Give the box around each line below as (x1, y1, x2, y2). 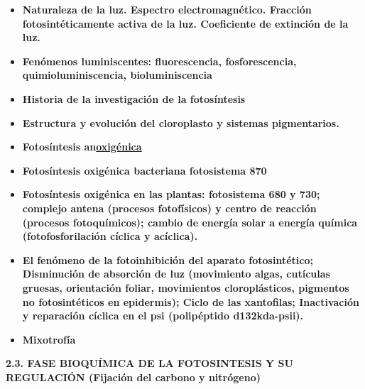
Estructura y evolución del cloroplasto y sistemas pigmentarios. (22, 115, 339, 130)
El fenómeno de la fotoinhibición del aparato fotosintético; (22, 252, 313, 267)
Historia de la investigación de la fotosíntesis (22, 91, 246, 106)
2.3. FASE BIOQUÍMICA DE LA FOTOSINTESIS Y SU (6, 356, 293, 371)
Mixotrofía (22, 332, 76, 346)
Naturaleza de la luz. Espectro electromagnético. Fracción (22, 2, 312, 16)
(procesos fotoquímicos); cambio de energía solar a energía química (22, 214, 358, 229)
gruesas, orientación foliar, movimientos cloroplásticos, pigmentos (22, 280, 349, 295)
